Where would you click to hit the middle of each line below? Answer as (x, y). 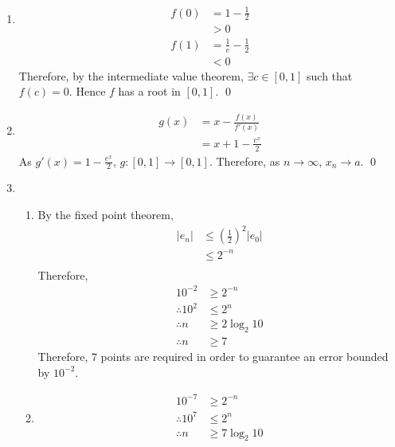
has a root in (149, 91)
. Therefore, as (244, 161)
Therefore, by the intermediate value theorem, (131, 75)
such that (330, 75)
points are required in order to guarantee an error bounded (244, 357)
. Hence (87, 91)
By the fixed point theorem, (106, 215)
